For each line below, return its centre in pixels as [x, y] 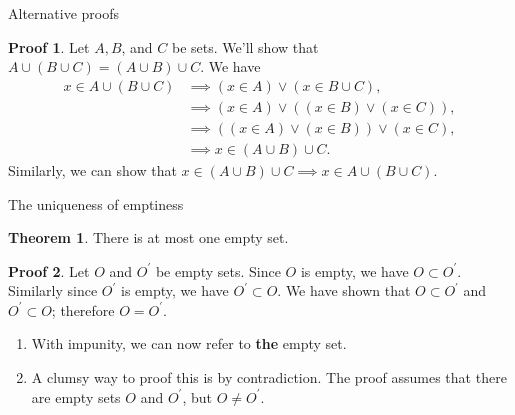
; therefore [83, 309]
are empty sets [76, 396]
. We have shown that [344, 290]
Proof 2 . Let [49, 270]
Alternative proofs [64, 13]
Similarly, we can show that [92, 169]
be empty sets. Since [218, 270]
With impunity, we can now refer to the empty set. [189, 343]
